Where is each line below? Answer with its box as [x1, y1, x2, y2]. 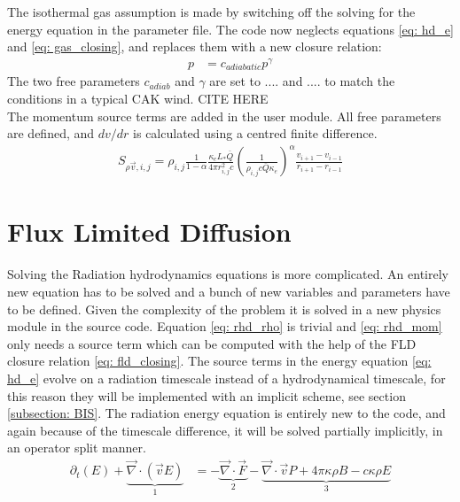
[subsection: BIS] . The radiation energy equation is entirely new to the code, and [7, 404, 446, 422]
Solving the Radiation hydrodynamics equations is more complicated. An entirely [7, 265, 448, 283]
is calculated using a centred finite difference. [133, 124, 378, 143]
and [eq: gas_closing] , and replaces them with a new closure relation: [7, 37, 382, 56]
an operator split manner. [7, 438, 146, 457]
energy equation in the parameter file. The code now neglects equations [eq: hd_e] [7, 19, 454, 38]
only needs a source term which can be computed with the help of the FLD [7, 334, 417, 352]
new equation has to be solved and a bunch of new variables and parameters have [7, 282, 450, 300]
